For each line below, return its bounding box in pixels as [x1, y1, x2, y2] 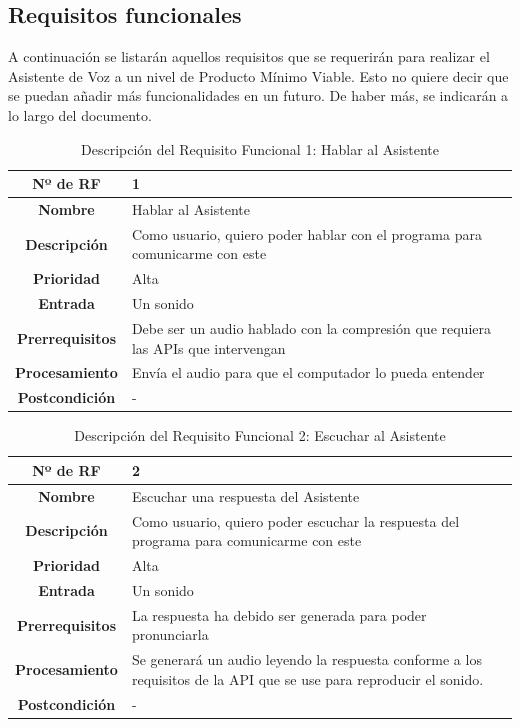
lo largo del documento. [8, 104, 152, 125]
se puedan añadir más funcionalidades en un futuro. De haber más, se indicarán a [8, 85, 509, 106]
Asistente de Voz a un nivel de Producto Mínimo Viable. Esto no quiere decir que [8, 65, 509, 86]
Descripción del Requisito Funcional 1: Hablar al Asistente [81, 138, 439, 159]
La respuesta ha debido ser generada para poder [131, 604, 427, 625]
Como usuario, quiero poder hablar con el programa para [131, 223, 482, 244]
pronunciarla [131, 624, 209, 645]
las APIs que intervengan [131, 337, 286, 358]
